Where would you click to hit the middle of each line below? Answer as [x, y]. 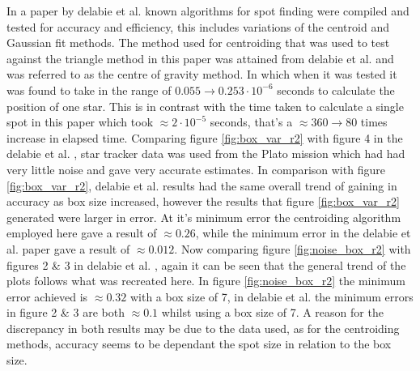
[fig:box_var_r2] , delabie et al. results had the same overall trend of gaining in [202, 185]
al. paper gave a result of [68, 248]
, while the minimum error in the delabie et [303, 233]
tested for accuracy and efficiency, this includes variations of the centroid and [198, 26]
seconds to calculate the [336, 90]
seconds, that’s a [251, 122]
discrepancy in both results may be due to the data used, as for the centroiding [203, 328]
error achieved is [47, 296]
